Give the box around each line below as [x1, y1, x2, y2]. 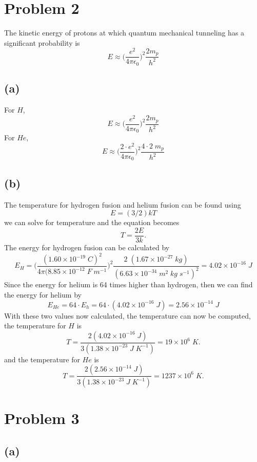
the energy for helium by [4, 289, 82, 300]
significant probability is [4, 37, 80, 48]
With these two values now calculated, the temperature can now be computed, [4, 310, 251, 321]
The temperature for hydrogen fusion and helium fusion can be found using [4, 199, 241, 210]
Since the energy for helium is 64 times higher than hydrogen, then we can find [4, 279, 253, 290]
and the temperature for [4, 354, 80, 364]
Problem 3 [4, 408, 80, 429]
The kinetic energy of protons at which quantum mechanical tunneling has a [4, 27, 245, 38]
